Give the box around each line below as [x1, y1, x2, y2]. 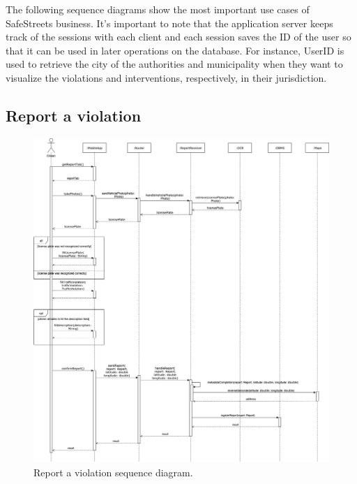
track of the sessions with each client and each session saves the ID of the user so [6, 29, 351, 44]
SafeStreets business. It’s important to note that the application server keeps [6, 15, 333, 30]
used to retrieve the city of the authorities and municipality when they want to [6, 57, 343, 71]
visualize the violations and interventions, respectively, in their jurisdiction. [6, 70, 327, 85]
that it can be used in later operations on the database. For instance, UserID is [6, 43, 344, 57]
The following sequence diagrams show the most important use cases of [6, 2, 310, 16]
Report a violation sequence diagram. [33, 464, 193, 479]
